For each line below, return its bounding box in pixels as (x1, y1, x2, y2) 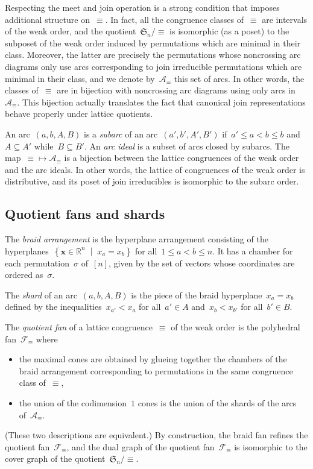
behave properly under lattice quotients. (5, 107, 153, 120)
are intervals (262, 13, 308, 25)
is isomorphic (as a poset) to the (169, 25, 289, 37)
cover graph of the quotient (5, 452, 106, 465)
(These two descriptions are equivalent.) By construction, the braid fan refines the (5, 429, 308, 441)
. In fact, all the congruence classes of (105, 13, 244, 25)
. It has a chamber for (212, 244, 293, 257)
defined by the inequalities (5, 300, 102, 313)
